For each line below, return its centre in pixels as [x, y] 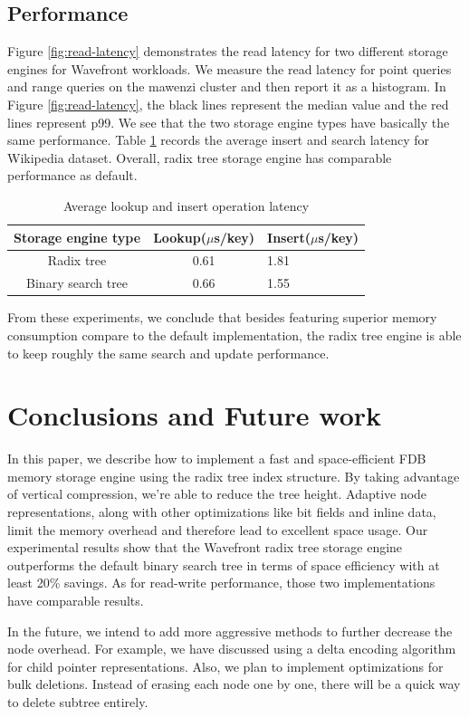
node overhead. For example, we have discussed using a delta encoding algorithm [232, 649]
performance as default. [72, 175]
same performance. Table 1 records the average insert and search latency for [219, 140]
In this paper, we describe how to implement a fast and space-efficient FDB [217, 459]
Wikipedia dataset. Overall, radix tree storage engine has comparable [200, 157]
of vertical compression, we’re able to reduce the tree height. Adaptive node [217, 494]
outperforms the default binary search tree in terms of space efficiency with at [224, 564]
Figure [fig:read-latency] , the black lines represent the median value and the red [228, 104]
